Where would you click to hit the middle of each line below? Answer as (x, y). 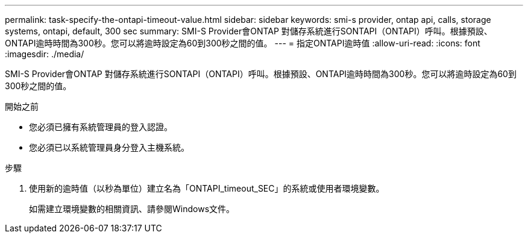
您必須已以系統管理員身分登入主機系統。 (109, 147)
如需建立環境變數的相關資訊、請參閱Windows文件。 (132, 209)
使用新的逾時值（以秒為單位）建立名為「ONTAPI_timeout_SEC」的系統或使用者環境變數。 (207, 188)
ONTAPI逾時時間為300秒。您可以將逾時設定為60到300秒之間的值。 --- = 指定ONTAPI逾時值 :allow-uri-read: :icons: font (243, 43)
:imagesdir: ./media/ (45, 54)
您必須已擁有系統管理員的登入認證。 (101, 127)
